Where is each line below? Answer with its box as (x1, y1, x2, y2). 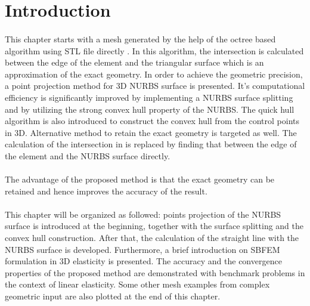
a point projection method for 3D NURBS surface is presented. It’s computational (5, 79, 305, 92)
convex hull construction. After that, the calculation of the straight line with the (5, 231, 299, 244)
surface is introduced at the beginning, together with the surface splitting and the (5, 220, 304, 232)
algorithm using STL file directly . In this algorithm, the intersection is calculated (5, 44, 304, 57)
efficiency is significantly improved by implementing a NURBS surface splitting (5, 91, 293, 103)
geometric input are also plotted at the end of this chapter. (5, 290, 221, 302)
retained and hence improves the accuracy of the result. (5, 184, 207, 197)
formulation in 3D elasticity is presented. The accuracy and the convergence (5, 255, 282, 267)
